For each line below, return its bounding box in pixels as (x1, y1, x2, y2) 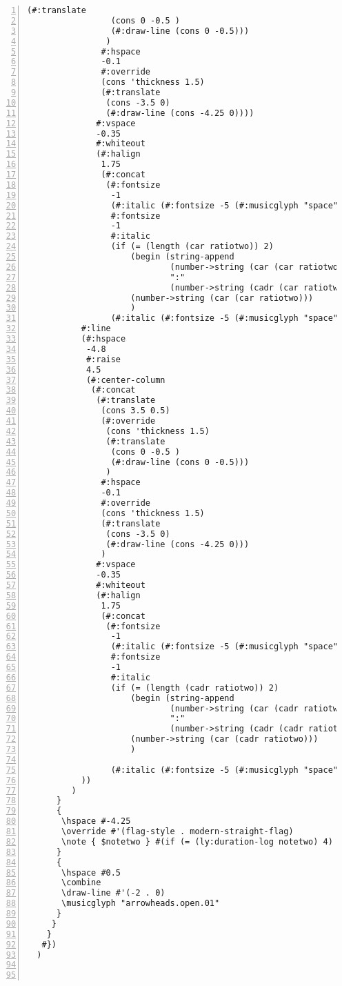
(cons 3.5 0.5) (101, 406, 170, 416)
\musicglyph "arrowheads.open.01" (61, 898, 220, 909)
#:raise (85, 354, 121, 364)
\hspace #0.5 (61, 867, 121, 878)
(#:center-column (85, 375, 165, 385)
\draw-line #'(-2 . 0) (61, 888, 165, 898)
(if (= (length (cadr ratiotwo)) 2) (110, 682, 279, 693)
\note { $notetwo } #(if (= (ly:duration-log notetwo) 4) (61, 836, 333, 847)
